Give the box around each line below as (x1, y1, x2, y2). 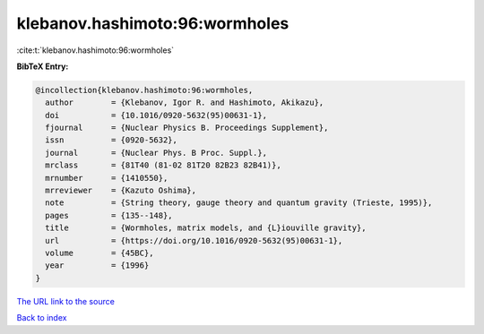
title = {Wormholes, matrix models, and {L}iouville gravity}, (45, 223, 367, 233)
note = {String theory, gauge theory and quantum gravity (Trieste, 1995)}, (45, 198, 433, 208)
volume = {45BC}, (45, 248, 154, 258)
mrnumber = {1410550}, (45, 173, 169, 183)
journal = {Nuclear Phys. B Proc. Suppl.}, (45, 148, 268, 158)
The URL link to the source (16, 295, 116, 306)
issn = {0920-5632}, (45, 135, 178, 145)
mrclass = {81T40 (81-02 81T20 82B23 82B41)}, (45, 160, 281, 170)
